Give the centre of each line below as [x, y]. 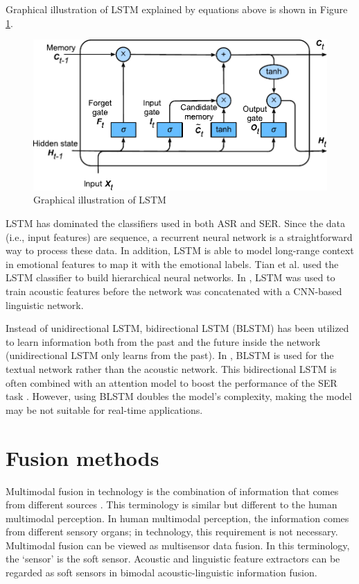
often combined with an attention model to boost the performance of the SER [172, 382]
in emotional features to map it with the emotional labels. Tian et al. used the [172, 264]
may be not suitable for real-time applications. [104, 409]
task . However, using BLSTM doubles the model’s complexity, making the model [179, 396]
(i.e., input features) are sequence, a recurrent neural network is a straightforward [179, 236]
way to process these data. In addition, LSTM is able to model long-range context [180, 250]
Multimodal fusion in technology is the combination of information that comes [172, 491]
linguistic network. [45, 304]
